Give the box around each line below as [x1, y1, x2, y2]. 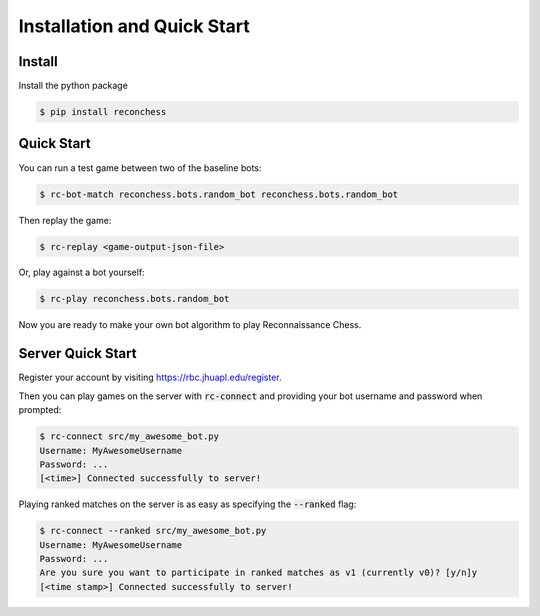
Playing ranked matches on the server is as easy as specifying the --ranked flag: [18, 498, 357, 510]
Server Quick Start [18, 345, 137, 362]
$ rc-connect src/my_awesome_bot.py [39, 431, 220, 442]
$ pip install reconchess [39, 106, 167, 118]
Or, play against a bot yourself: [18, 266, 145, 279]
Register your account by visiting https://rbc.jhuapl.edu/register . [18, 371, 282, 384]
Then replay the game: [18, 214, 112, 226]
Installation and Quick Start [18, 15, 250, 37]
